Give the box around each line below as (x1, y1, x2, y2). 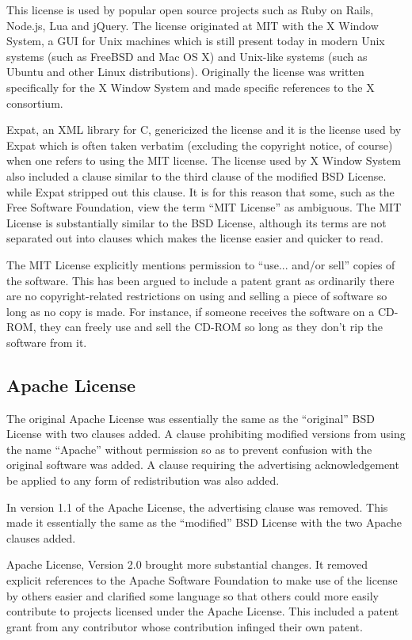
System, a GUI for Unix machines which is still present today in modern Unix (6, 32, 385, 49)
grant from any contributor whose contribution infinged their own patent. (6, 618, 363, 634)
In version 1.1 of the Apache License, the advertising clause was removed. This (6, 498, 388, 515)
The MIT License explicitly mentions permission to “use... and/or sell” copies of (6, 256, 395, 272)
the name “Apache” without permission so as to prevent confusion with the (6, 440, 372, 457)
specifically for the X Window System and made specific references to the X (6, 78, 375, 95)
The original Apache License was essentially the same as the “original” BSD (6, 410, 375, 426)
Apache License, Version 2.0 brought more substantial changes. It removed (6, 556, 368, 573)
